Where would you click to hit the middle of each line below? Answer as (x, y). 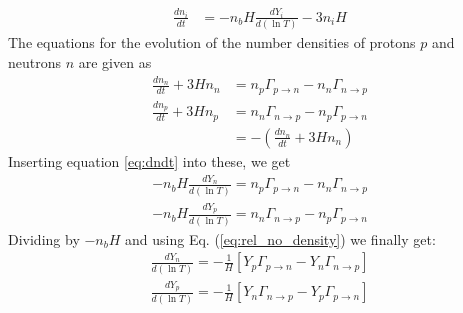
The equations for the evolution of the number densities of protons (212, 42)
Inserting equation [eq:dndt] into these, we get (149, 160)
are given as (115, 61)
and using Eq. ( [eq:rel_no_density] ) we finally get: (280, 238)
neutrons (35, 61)
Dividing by (44, 238)
